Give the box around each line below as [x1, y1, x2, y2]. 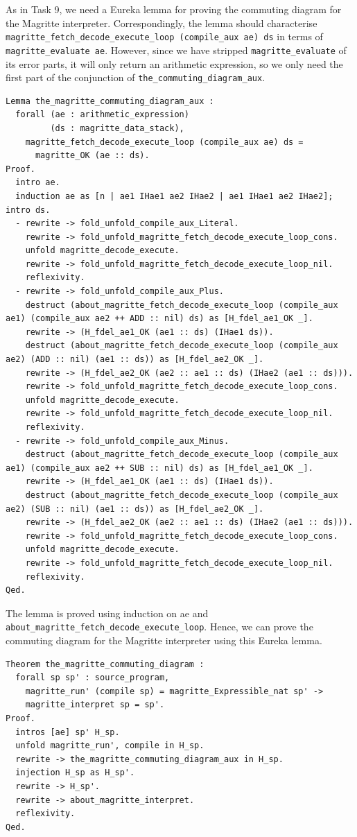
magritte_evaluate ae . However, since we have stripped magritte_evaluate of [6, 42, 347, 57]
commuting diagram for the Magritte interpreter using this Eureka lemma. [6, 632, 322, 647]
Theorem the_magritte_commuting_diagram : [6, 659, 204, 669]
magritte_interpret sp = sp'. [25, 700, 165, 710]
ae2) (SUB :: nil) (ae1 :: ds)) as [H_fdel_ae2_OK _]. [6, 503, 264, 514]
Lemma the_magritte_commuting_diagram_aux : [6, 96, 214, 106]
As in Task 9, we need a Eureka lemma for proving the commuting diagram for [6, 2, 342, 16]
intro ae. [15, 178, 60, 188]
